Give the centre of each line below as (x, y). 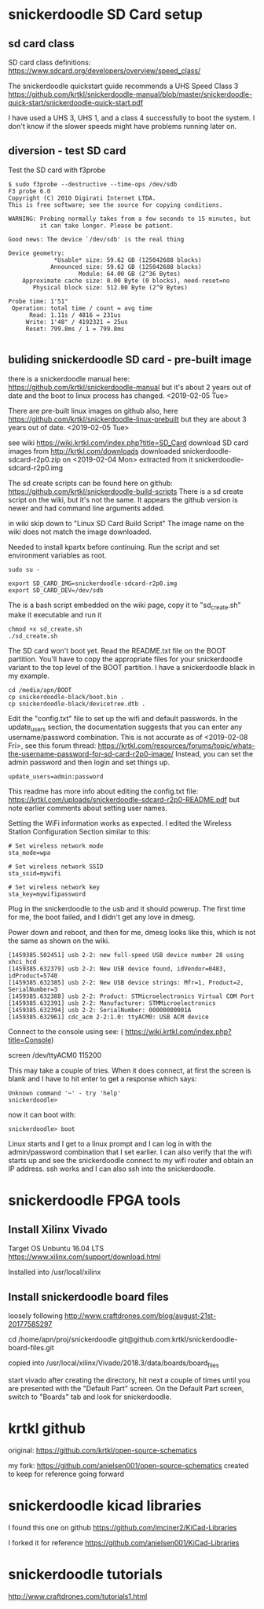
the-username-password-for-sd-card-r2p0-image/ (91, 754)
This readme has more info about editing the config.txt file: (103, 791)
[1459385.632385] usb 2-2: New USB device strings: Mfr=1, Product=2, (126, 983)
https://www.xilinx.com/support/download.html (84, 1257)
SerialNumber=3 (33, 990)
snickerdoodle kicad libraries (105, 1506)
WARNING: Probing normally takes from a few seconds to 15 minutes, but (130, 219)
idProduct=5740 (33, 976)
